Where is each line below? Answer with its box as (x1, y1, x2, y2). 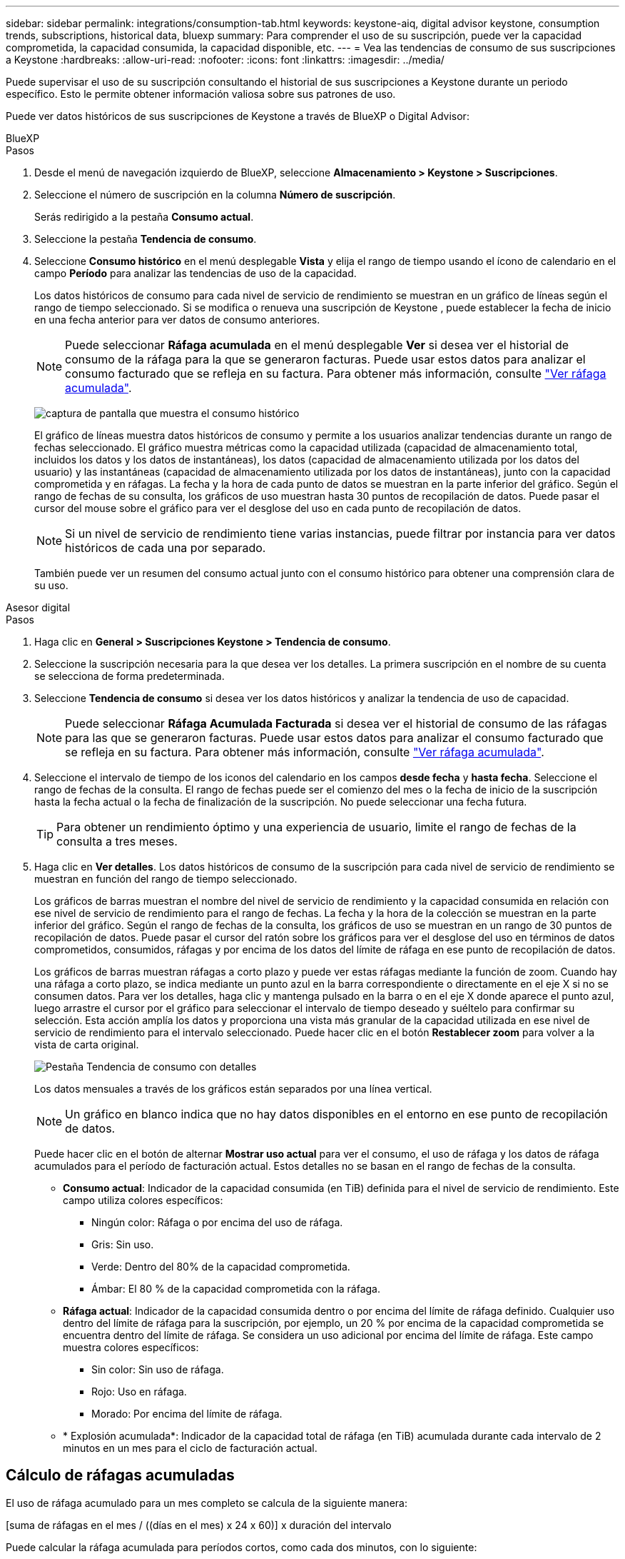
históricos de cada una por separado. (65, 541, 266, 555)
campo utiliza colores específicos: (63, 1194, 223, 1206)
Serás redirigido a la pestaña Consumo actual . (34, 211, 254, 223)
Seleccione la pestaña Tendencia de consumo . (34, 233, 257, 245)
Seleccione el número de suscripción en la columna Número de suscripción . (34, 189, 396, 201)
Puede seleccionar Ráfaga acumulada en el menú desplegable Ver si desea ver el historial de (65, 338, 569, 352)
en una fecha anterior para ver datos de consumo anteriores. (34, 314, 320, 326)
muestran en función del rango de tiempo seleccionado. (34, 873, 298, 885)
